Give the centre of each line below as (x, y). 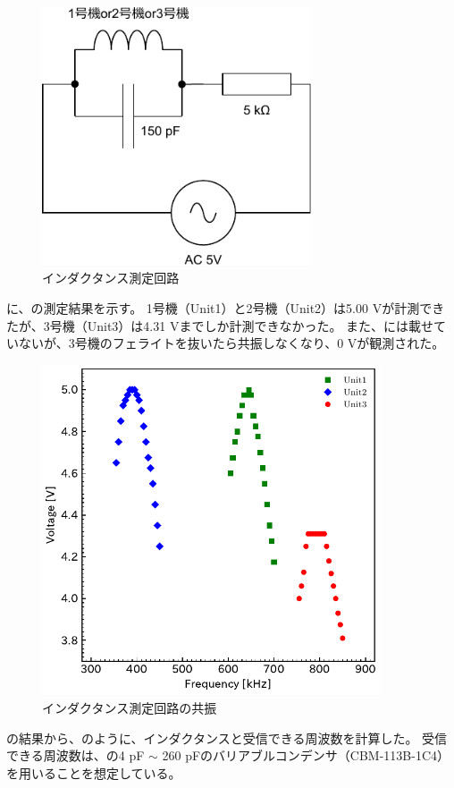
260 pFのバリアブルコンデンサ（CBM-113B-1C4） (306, 755)
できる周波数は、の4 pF (76, 755)
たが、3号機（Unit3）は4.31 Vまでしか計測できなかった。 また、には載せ (220, 325)
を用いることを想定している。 (94, 772)
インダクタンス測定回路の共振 (130, 707)
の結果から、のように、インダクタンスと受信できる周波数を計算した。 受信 (227, 737)
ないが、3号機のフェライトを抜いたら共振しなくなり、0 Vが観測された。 (231, 343)
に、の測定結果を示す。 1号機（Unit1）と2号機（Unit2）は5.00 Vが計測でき (226, 307)
